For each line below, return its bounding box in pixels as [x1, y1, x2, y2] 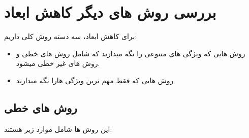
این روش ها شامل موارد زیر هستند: [4, 123, 112, 134]
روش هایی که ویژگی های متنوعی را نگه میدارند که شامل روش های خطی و [16, 48, 245, 58]
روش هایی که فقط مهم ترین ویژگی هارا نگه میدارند [16, 75, 174, 85]
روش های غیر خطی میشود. [16, 58, 100, 68]
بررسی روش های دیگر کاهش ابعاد [4, 2, 216, 22]
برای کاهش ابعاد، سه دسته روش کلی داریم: [4, 31, 137, 42]
